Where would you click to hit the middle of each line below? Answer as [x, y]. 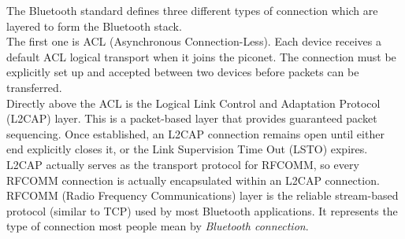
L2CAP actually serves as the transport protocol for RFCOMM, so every [183, 164]
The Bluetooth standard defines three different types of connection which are [192, 10]
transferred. [34, 87]
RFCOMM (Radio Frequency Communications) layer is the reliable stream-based [202, 195]
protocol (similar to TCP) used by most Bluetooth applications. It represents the [202, 210]
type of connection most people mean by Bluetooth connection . [158, 226]
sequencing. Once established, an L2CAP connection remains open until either [195, 133]
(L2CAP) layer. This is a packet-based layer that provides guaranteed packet [192, 118]
